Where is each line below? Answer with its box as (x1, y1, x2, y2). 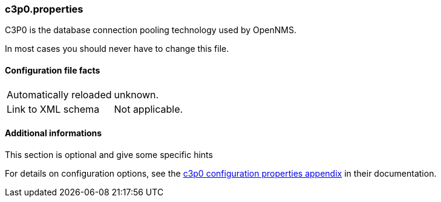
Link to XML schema (7, 103, 100, 115)
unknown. (114, 88, 159, 101)
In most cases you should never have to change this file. (5, 43, 229, 54)
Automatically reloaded (7, 88, 112, 101)
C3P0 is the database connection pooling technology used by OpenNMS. (5, 25, 296, 36)
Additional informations (5, 128, 102, 139)
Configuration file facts (5, 65, 100, 75)
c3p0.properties (5, 3, 83, 15)
